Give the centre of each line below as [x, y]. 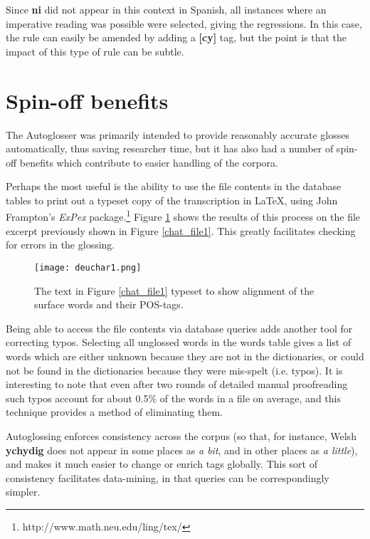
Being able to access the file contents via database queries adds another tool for [179, 328]
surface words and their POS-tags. [109, 304]
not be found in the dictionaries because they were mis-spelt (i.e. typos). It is [174, 370]
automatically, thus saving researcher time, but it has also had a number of [170, 148]
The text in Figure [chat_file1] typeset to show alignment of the [174, 290]
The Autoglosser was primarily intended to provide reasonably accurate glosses [178, 134]
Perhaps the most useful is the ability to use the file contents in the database [174, 186]
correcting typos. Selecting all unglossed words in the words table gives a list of [179, 342]
